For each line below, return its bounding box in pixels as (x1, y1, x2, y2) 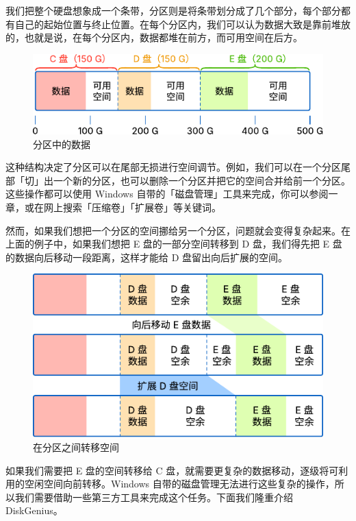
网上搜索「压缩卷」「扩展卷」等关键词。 (43, 199, 221, 214)
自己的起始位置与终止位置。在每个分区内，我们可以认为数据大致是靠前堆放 (14, 16, 351, 31)
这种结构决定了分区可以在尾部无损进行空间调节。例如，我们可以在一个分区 (5, 160, 341, 174)
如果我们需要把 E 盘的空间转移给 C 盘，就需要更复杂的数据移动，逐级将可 (5, 463, 339, 477)
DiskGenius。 (5, 503, 63, 518)
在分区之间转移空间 (33, 440, 119, 455)
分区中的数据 (33, 136, 90, 151)
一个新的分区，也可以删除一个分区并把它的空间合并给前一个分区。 (53, 173, 351, 187)
